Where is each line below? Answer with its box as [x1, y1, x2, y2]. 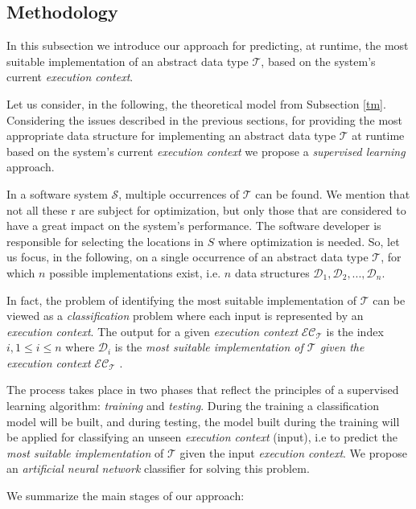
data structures [234, 264, 310, 281]
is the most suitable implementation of [114, 339, 303, 355]
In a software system [6, 185, 108, 202]
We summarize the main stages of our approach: [6, 487, 245, 504]
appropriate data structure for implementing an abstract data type [6, 127, 336, 144]
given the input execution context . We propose [179, 444, 407, 461]
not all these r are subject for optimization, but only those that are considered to [6, 201, 406, 218]
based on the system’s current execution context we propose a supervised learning [6, 142, 406, 159]
